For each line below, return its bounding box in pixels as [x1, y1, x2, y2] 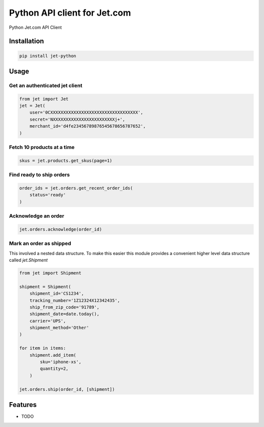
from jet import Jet [19, 96, 68, 102]
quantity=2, [40, 366, 68, 371]
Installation [9, 37, 44, 45]
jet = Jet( [19, 103, 45, 108]
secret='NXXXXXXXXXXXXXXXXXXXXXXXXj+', [29, 116, 126, 122]
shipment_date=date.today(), [29, 311, 100, 317]
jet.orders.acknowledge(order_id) [19, 226, 102, 232]
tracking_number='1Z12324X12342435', [29, 298, 120, 303]
